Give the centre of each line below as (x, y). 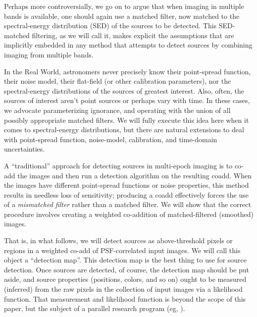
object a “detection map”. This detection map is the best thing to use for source (126, 260)
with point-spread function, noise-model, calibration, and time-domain (111, 139)
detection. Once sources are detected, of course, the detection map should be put (127, 269)
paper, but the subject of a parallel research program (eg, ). (95, 308)
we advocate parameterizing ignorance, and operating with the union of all (117, 110)
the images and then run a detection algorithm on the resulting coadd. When (135, 175)
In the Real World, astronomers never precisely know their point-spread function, (128, 71)
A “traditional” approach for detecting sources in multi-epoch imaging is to (118, 165)
